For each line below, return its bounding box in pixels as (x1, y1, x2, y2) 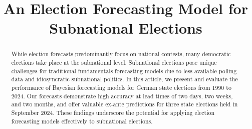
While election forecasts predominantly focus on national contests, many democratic (11, 50, 231, 58)
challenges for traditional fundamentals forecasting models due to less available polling (11, 66, 237, 75)
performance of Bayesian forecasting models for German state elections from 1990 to (11, 83, 231, 91)
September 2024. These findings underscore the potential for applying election (11, 108, 215, 116)
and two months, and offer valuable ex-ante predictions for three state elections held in (11, 100, 238, 108)
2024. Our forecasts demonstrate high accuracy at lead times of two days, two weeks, (11, 91, 233, 100)
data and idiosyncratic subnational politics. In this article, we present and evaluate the (11, 75, 238, 83)
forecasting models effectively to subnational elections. (11, 116, 153, 125)
